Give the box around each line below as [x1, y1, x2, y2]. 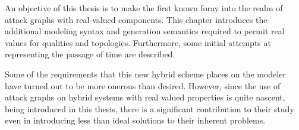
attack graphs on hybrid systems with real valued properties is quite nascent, [5, 91, 285, 103]
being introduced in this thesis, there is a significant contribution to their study [5, 102, 294, 115]
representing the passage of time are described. [5, 48, 175, 60]
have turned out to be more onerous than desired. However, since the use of [5, 79, 281, 92]
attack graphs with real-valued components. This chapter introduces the [5, 13, 267, 25]
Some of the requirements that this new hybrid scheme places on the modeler [5, 67, 286, 80]
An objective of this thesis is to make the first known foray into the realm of [5, 2, 283, 14]
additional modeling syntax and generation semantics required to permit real [5, 25, 285, 37]
